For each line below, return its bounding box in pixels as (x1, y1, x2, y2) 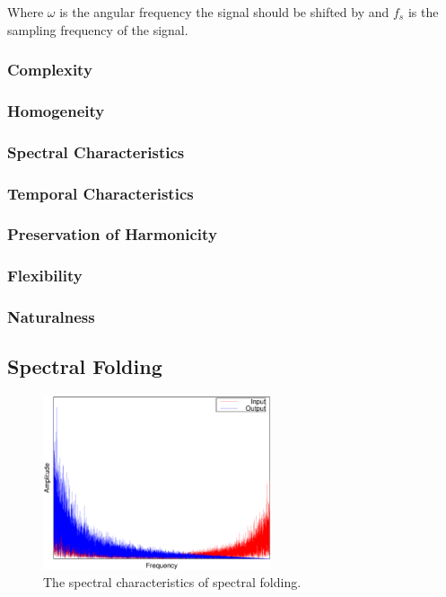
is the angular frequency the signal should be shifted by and (59, 3, 389, 21)
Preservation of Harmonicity (7, 223, 217, 245)
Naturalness (7, 306, 95, 328)
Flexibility (7, 264, 83, 287)
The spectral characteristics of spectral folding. (43, 573, 302, 592)
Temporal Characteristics (7, 182, 194, 204)
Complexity (7, 58, 92, 81)
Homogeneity (7, 99, 105, 121)
